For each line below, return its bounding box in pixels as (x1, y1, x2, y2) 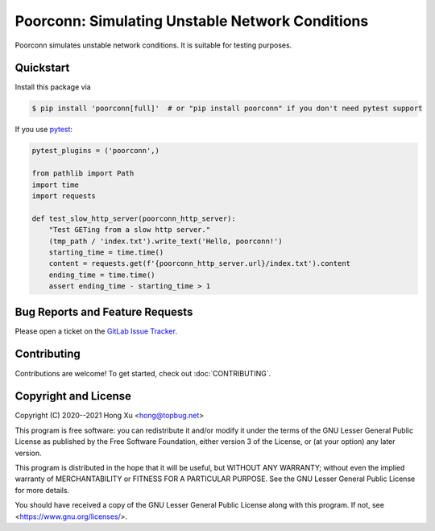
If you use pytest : (14, 125, 72, 135)
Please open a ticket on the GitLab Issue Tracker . (14, 326, 177, 336)
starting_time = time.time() (48, 247, 164, 257)
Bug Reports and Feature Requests (14, 305, 193, 318)
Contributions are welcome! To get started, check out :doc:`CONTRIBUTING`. (14, 368, 271, 378)
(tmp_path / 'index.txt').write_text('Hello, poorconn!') (48, 236, 283, 246)
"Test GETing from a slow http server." (48, 226, 211, 234)
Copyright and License (14, 389, 132, 403)
